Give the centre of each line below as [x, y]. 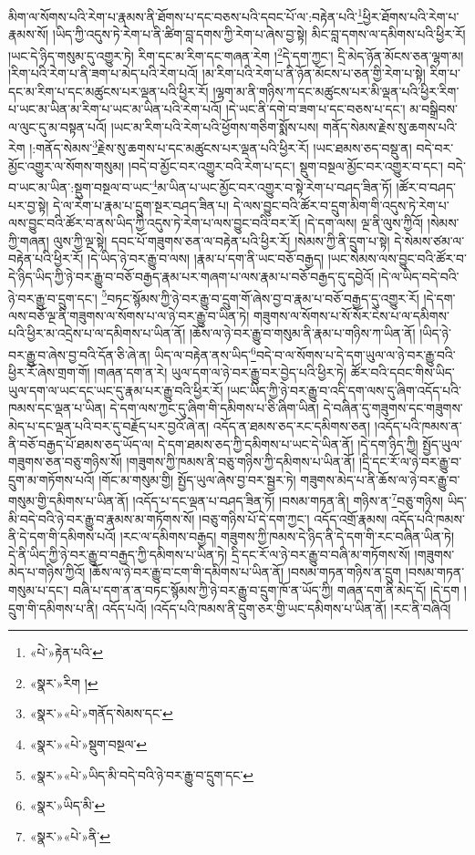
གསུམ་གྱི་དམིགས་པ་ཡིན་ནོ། [68, 501]
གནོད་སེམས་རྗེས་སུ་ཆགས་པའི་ [390, 126]
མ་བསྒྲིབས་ [434, 109]
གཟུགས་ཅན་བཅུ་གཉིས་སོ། [65, 462]
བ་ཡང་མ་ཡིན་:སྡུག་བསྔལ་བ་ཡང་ [80, 186]
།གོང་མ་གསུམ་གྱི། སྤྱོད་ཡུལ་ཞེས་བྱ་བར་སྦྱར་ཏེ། [197, 479]
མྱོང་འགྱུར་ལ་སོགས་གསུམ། [67, 165]
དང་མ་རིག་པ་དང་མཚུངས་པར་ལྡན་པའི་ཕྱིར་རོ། [108, 91]
